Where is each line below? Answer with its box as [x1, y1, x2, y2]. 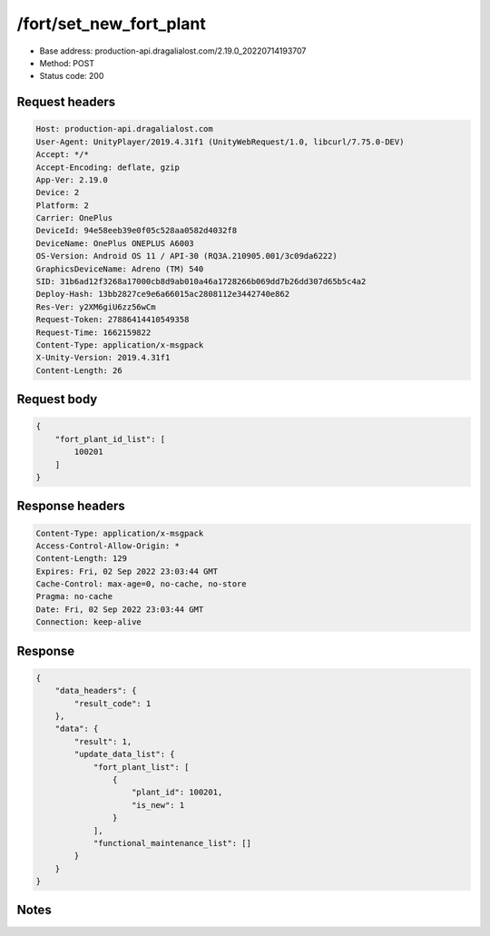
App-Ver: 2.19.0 [35, 174, 109, 185]
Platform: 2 [35, 200, 90, 211]
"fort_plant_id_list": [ [54, 434, 166, 444]
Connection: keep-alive [35, 617, 142, 627]
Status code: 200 [39, 71, 104, 82]
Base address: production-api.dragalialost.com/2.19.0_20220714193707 [39, 45, 307, 56]
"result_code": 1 [73, 698, 152, 708]
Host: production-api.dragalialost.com [35, 123, 213, 134]
